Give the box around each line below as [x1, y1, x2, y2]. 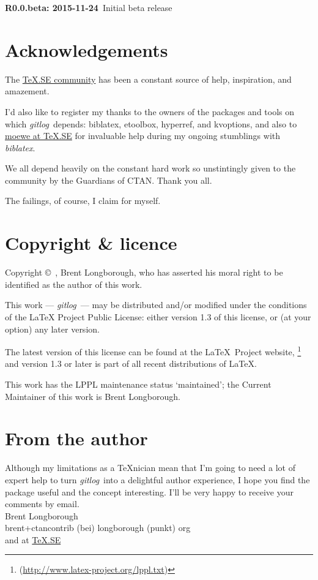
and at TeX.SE [5, 533, 61, 546]
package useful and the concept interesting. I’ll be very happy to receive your [5, 485, 294, 498]
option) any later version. [5, 322, 100, 335]
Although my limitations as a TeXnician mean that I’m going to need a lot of [5, 461, 295, 474]
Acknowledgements [5, 37, 168, 62]
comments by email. [5, 497, 79, 510]
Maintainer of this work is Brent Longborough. [5, 390, 180, 402]
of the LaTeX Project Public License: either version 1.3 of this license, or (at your [5, 310, 311, 323]
